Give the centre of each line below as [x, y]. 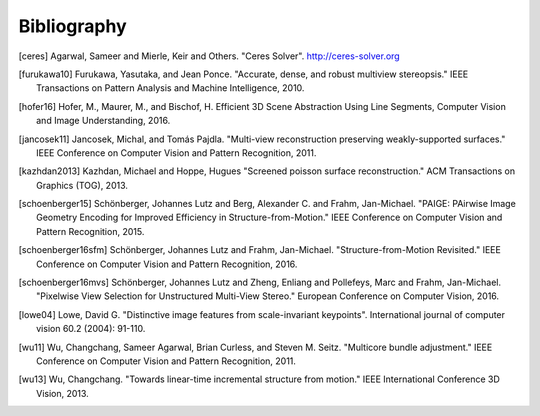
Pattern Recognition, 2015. [90, 231]
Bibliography [72, 26]
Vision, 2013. [62, 393]
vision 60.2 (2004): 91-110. [91, 329]
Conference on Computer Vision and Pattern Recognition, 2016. [167, 264]
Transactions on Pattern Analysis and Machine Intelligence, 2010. [170, 88]
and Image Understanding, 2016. [103, 121]
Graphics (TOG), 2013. [82, 185]
